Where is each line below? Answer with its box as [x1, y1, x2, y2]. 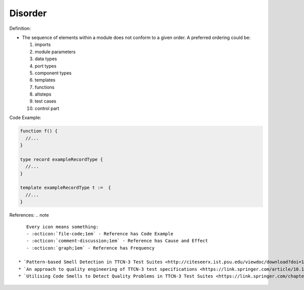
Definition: [9, 25, 31, 31]
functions [34, 84, 55, 90]
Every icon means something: [26, 224, 99, 230]
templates [34, 77, 56, 83]
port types [34, 63, 57, 69]
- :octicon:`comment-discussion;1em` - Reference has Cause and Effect [26, 238, 208, 244]
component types [34, 70, 72, 76]
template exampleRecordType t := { [20, 185, 111, 191]
